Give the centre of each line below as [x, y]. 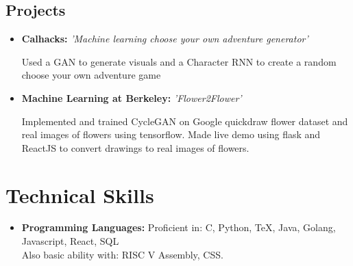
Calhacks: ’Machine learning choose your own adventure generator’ [165, 39]
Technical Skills [80, 195]
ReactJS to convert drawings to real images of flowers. [135, 147]
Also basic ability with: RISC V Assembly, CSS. [122, 254]
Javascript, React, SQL [70, 241]
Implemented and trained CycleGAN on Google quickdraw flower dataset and [185, 121]
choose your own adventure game [91, 75]
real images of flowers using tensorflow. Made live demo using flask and [171, 134]
